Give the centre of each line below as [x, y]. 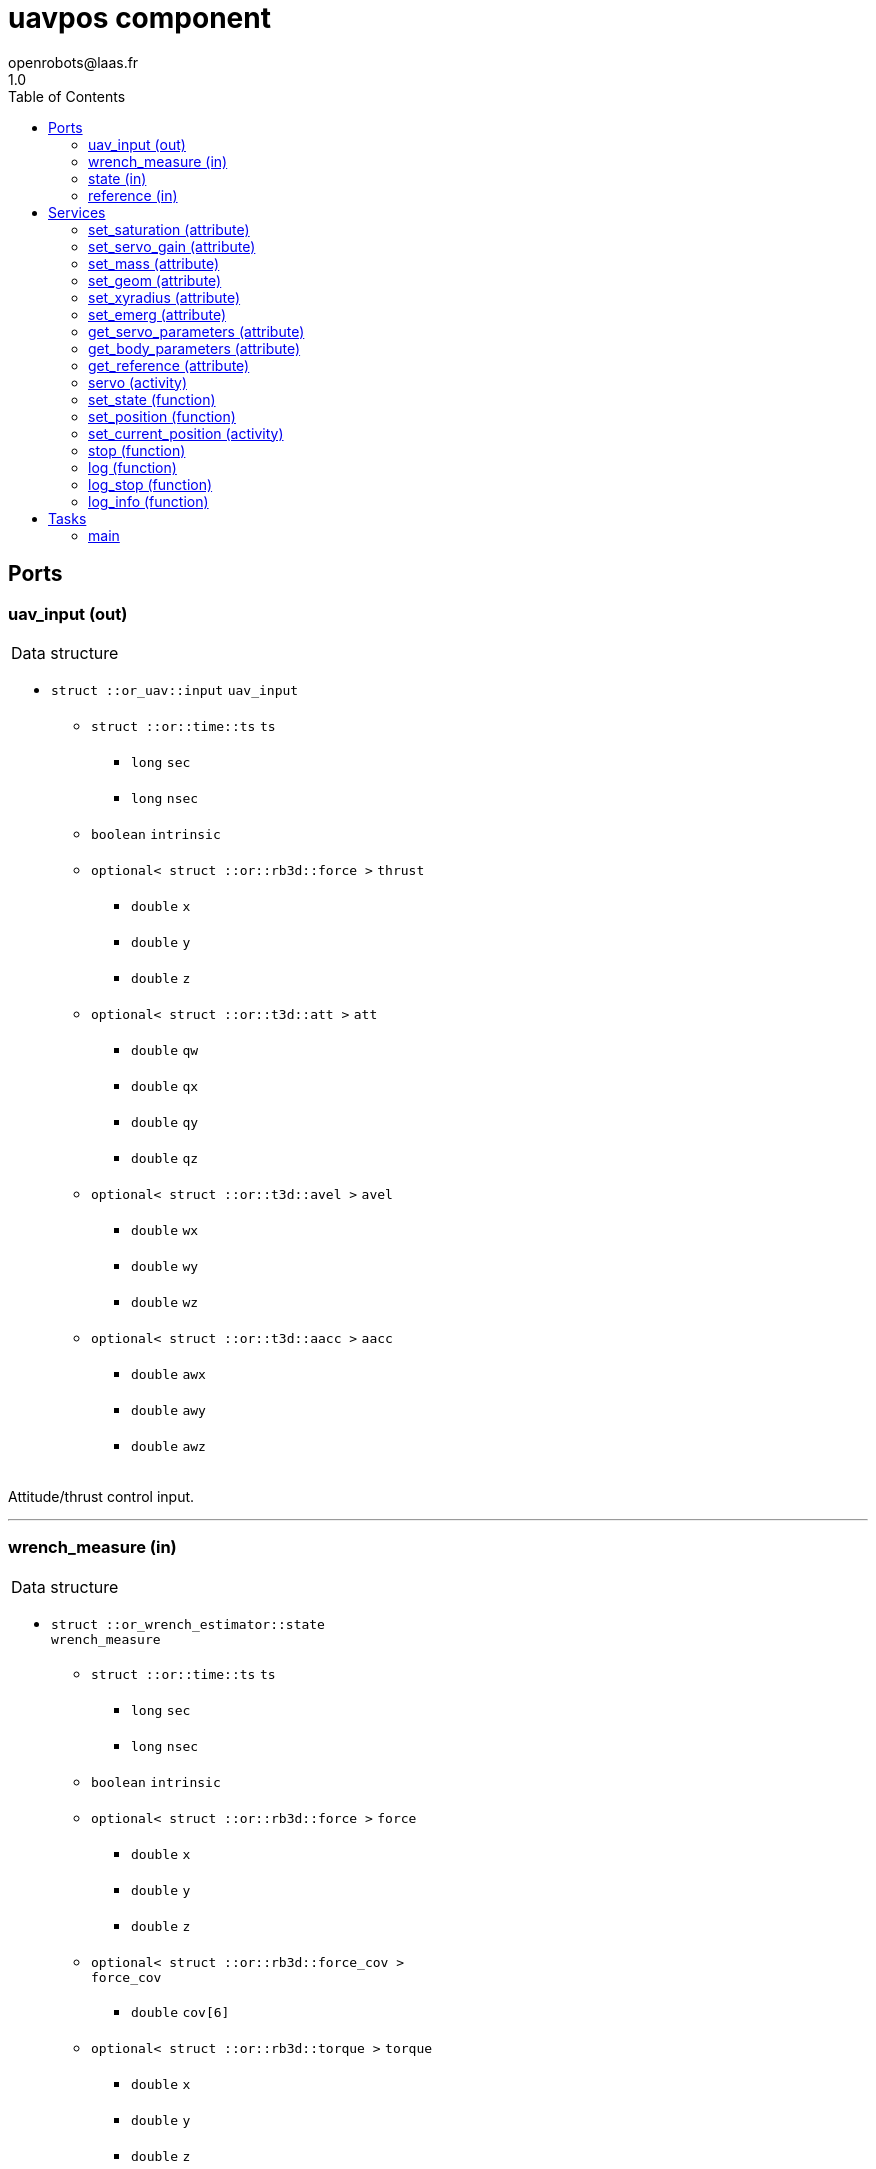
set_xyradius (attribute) [164, 297]
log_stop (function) [150, 484]
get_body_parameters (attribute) [194, 348]
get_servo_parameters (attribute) [196, 331]
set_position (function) [162, 416]
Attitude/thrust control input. [101, 1496]
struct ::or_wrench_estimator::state [188, 1624]
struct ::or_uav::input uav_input [175, 690]
